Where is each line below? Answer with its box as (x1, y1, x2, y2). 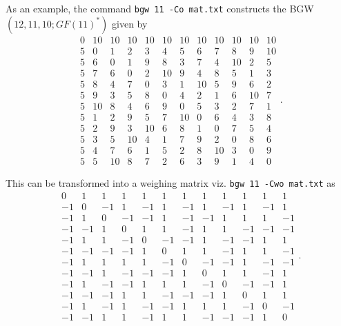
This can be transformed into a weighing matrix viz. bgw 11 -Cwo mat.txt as (6, 176, 335, 190)
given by (112, 16, 148, 30)
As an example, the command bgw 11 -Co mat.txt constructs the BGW (6, 1, 314, 15)
